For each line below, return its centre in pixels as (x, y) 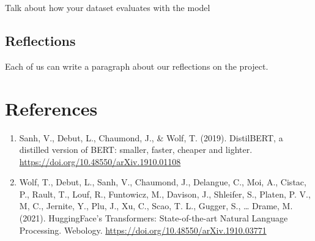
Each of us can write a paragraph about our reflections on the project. (137, 66)
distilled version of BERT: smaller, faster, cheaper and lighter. (136, 150)
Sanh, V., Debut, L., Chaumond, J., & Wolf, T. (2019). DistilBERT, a (151, 137)
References (51, 108)
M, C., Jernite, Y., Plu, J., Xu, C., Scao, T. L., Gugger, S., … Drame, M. (156, 206)
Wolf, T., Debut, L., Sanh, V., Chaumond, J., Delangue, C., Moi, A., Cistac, (163, 182)
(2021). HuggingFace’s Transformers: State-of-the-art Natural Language (154, 218)
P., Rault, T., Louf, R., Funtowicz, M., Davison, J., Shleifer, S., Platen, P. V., (165, 194)
